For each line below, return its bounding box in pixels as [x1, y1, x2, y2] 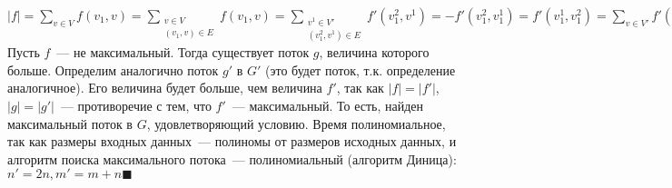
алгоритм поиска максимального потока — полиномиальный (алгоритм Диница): [7, 149, 457, 168]
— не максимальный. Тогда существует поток [56, 43, 310, 62]
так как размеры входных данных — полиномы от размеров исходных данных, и [7, 132, 457, 151]
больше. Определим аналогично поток [7, 60, 219, 79]
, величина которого [319, 43, 430, 62]
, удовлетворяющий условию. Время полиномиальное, [146, 114, 446, 133]
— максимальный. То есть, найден [232, 95, 424, 114]
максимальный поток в [7, 114, 133, 133]
